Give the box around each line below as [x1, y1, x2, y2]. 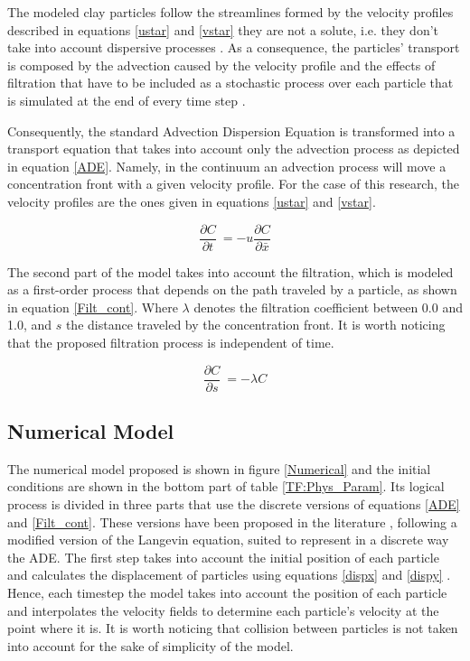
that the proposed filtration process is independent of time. [7, 332, 334, 351]
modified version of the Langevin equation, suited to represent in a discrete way [7, 530, 449, 549]
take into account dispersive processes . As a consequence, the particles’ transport [7, 38, 460, 57]
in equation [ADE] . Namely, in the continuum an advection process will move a [7, 156, 446, 175]
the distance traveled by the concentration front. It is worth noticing [65, 315, 446, 334]
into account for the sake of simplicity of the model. [7, 636, 294, 655]
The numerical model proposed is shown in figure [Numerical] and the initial [7, 459, 431, 478]
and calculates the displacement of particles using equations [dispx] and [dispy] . [7, 565, 451, 584]
